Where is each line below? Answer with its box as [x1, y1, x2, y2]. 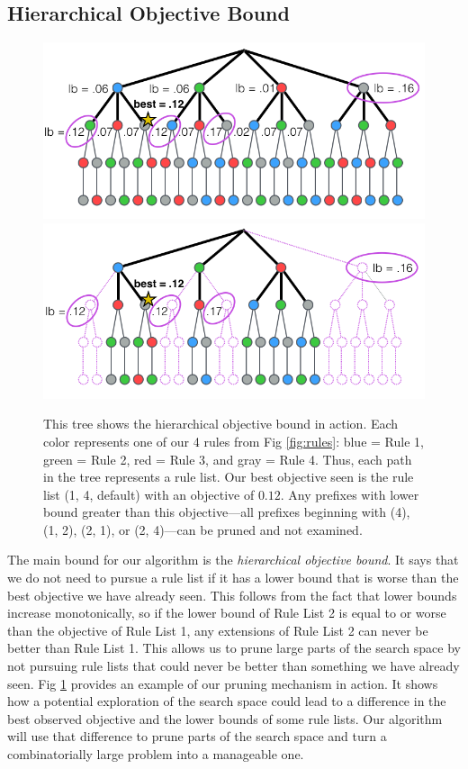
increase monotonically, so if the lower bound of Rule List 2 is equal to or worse [7, 603, 446, 622]
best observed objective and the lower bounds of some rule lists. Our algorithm [7, 709, 443, 728]
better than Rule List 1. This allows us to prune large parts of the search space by [7, 638, 461, 657]
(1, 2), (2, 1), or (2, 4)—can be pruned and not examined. [43, 520, 363, 538]
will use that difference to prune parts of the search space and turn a [7, 727, 387, 746]
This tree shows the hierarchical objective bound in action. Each [43, 414, 399, 433]
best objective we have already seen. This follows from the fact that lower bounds [7, 585, 457, 604]
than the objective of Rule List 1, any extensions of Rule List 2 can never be [7, 620, 428, 639]
